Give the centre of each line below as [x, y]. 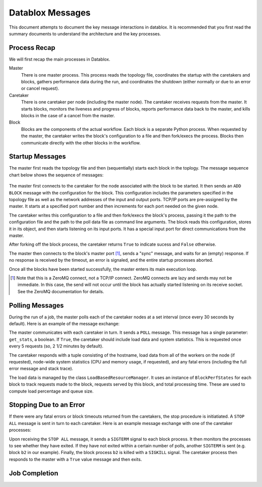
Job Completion [33, 473]
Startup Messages [38, 157]
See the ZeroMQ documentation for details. [61, 291]
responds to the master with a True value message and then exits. [75, 459]
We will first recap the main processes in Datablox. [60, 59]
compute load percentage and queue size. [51, 391]
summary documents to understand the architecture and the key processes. [85, 33]
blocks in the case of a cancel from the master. [68, 115]
